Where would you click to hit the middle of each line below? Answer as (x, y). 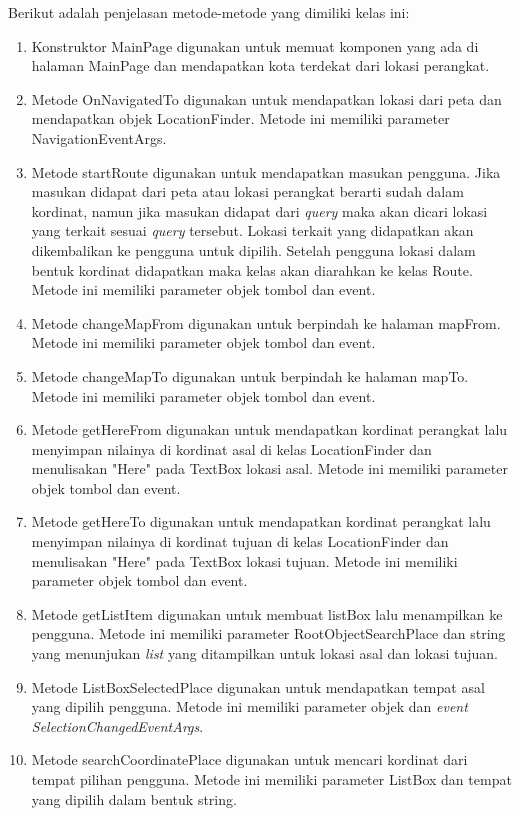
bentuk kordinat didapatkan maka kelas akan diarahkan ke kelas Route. (252, 269)
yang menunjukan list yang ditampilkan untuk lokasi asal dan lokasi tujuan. (265, 653)
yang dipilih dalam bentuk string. (134, 798)
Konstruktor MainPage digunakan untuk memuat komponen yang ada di (255, 45)
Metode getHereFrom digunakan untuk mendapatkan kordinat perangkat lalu (269, 429)
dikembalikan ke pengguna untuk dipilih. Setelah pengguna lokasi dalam (253, 249)
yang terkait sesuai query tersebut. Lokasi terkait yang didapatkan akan (252, 230)
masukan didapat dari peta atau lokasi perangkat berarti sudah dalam (247, 191)
